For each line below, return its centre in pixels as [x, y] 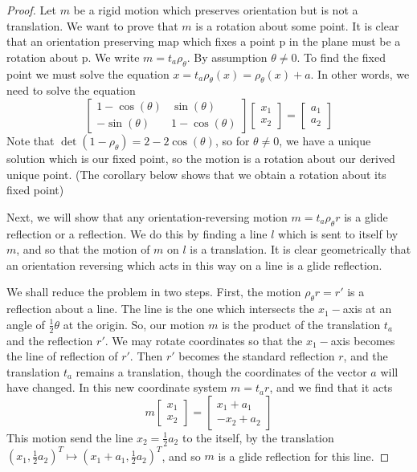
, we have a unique [325, 140]
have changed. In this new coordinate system [117, 387]
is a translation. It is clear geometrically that [300, 249]
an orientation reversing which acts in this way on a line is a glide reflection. [194, 264]
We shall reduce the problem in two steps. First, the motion [154, 292]
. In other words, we [360, 73]
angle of [26, 324]
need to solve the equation [71, 90]
